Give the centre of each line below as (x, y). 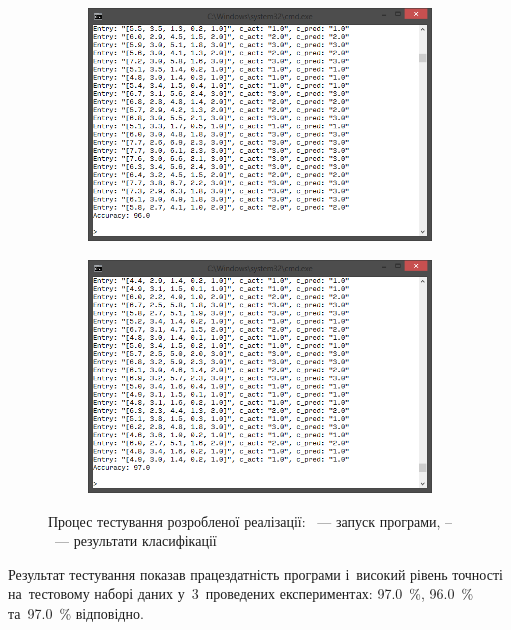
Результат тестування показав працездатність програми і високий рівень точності (255, 573)
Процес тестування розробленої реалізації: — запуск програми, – (250, 520)
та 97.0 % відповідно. (76, 613)
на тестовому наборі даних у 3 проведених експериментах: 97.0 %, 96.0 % (241, 593)
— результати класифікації (135, 540)
